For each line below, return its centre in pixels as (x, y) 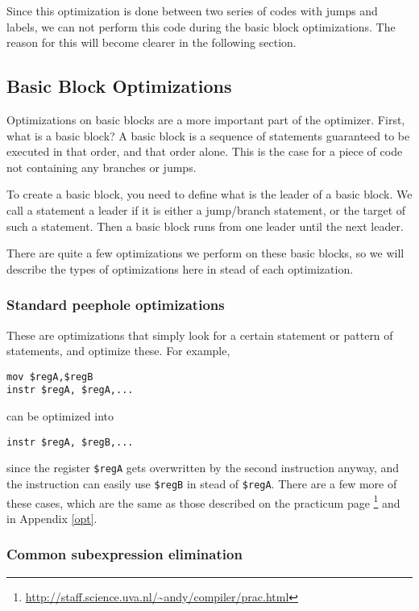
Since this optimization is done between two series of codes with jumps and (192, 10)
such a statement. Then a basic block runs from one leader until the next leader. (205, 226)
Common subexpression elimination (124, 554)
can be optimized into (60, 416)
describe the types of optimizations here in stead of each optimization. (180, 268)
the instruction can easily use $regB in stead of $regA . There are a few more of (202, 483)
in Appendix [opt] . (52, 518)
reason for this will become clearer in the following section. (151, 42)
